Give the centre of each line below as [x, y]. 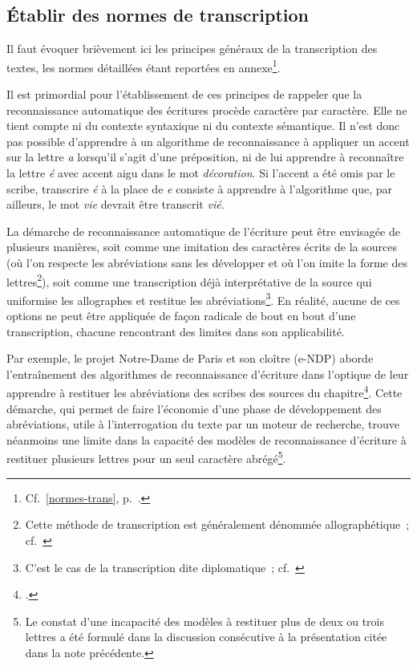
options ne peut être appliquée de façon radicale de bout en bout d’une [181, 316]
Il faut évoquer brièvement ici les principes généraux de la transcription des [192, 49]
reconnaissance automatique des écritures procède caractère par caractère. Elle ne [207, 110]
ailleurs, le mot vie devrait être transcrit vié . [115, 204]
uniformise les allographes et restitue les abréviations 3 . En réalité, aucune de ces [203, 298]
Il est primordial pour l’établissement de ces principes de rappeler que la [184, 94]
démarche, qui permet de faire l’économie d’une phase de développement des [194, 408]
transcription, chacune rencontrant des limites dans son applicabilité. [176, 331]
